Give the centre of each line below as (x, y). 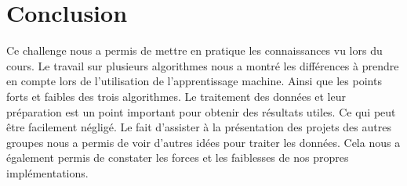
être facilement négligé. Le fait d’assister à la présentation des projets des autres (199, 127)
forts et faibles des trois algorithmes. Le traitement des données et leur (176, 96)
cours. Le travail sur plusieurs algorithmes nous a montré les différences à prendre (203, 65)
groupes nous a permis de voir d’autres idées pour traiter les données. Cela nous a (203, 142)
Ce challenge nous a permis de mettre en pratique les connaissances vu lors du (194, 50)
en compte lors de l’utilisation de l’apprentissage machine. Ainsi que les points (194, 81)
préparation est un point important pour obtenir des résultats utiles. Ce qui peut (201, 111)
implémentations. (47, 172)
